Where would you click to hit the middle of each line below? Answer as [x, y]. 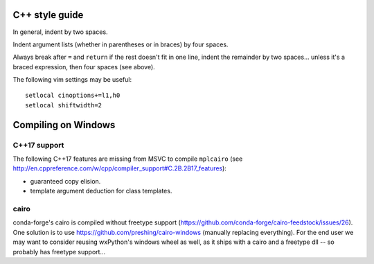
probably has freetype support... [59, 252]
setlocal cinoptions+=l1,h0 [73, 96]
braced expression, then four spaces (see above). [84, 67]
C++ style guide [48, 15]
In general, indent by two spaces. [60, 32]
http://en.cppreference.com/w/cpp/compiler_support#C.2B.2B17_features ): [119, 168]
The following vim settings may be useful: [72, 80]
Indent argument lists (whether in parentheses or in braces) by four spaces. [121, 44]
